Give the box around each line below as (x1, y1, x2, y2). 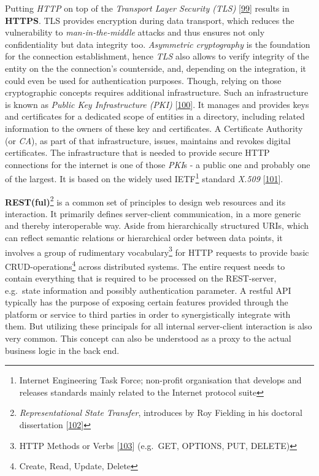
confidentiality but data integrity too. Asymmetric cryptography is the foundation (5, 37, 310, 50)
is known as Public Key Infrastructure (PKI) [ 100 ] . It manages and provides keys (5, 98, 309, 110)
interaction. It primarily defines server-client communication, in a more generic (5, 207, 301, 220)
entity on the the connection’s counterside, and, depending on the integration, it (5, 61, 307, 74)
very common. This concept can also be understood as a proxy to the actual (5, 332, 291, 345)
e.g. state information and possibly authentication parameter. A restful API (5, 283, 291, 296)
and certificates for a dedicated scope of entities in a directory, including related (5, 110, 305, 123)
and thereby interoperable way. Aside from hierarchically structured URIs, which (5, 219, 309, 232)
